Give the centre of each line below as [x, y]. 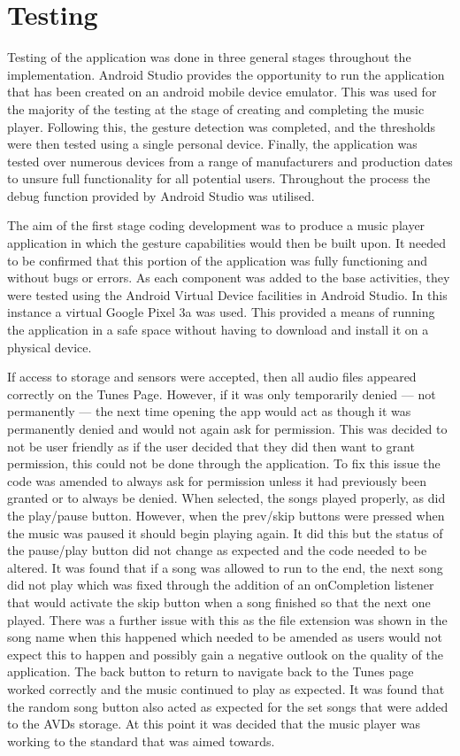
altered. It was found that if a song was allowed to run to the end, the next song [225, 567]
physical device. [50, 347]
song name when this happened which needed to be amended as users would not [225, 637]
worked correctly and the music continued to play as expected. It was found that [226, 688]
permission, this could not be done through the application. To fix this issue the [224, 463]
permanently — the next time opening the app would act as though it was [209, 411]
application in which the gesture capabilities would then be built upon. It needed [227, 243]
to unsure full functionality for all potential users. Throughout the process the [219, 178]
